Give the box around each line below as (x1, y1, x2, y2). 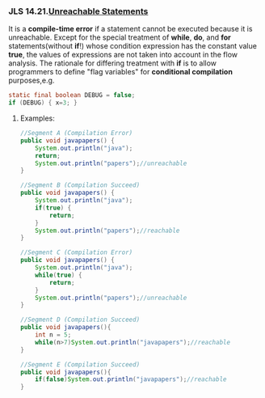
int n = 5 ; (35, 331, 72, 339)
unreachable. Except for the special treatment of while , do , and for (8, 32, 232, 42)
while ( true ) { (35, 271, 82, 279)
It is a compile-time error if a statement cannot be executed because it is (8, 24, 253, 34)
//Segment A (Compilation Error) (19, 129, 133, 138)
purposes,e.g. (8, 75, 55, 86)
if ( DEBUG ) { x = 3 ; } (8, 99, 78, 107)
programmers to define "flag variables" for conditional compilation (8, 67, 233, 77)
